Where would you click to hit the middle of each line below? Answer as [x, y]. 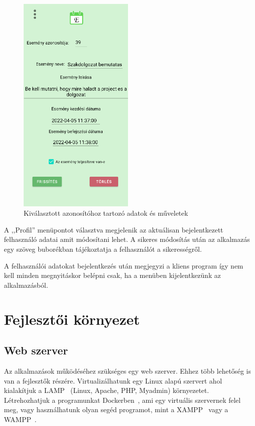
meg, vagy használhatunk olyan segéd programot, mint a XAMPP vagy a [116, 409]
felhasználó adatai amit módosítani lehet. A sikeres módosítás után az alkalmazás [127, 239]
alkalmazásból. [26, 285]
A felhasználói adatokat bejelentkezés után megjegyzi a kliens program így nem [124, 265]
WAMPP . [20, 419]
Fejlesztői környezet [72, 319]
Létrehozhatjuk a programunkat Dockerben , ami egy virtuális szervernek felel [122, 400]
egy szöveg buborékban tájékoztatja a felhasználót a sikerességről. [103, 249]
